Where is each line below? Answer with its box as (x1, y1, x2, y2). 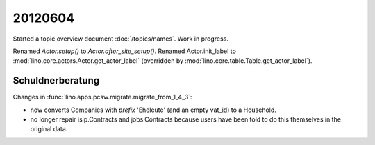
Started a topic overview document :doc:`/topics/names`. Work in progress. (12, 35, 229, 43)
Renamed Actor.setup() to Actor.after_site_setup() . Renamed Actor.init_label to (12, 47, 236, 55)
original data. (30, 125, 68, 133)
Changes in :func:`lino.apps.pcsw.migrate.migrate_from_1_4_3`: (12, 93, 192, 101)
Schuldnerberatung (12, 75, 100, 86)
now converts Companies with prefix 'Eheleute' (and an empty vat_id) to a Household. (30, 106, 277, 114)
